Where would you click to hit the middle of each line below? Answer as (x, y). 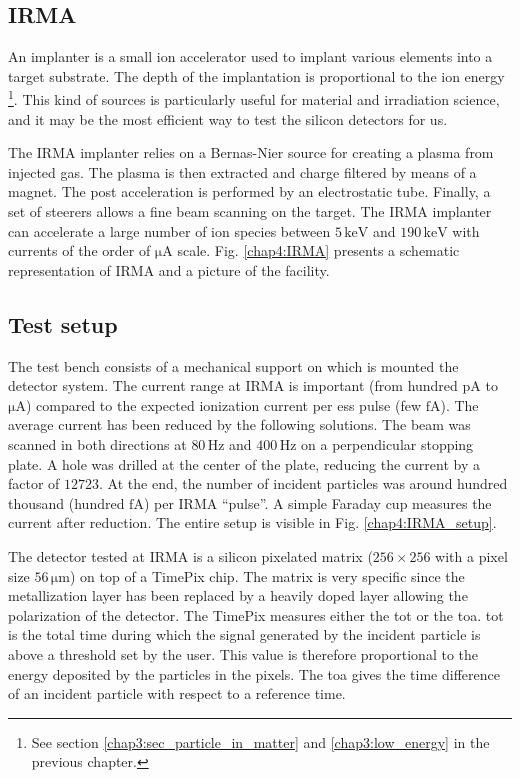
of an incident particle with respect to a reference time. (177, 693)
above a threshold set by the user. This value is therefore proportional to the (243, 653)
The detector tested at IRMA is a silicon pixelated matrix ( (190, 555)
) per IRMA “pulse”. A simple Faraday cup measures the (317, 502)
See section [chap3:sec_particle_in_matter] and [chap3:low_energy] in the (260, 741)
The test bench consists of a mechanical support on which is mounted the (233, 365)
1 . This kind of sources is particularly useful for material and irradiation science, (254, 98)
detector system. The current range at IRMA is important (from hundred (233, 385)
